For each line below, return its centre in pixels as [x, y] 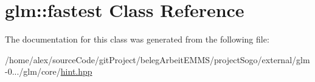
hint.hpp [76, 71]
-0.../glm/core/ [33, 71]
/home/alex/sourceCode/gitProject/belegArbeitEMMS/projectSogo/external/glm [157, 59]
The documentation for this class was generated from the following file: [137, 39]
